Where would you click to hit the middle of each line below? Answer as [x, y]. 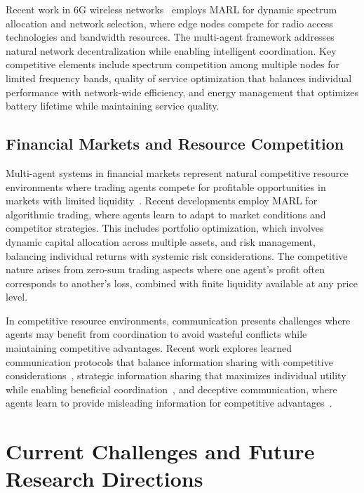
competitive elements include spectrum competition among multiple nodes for [173, 64]
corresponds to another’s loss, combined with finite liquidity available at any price [182, 283]
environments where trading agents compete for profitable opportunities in [166, 186]
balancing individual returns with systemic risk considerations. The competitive [177, 255]
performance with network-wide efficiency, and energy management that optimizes [182, 92]
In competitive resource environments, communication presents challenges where [178, 320]
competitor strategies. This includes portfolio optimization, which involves [165, 228]
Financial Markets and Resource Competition [175, 144]
